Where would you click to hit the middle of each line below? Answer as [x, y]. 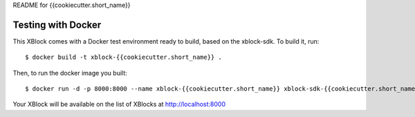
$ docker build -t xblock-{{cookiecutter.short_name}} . [124, 57]
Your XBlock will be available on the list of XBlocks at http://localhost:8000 [119, 105]
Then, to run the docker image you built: [70, 73]
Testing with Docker [57, 25]
